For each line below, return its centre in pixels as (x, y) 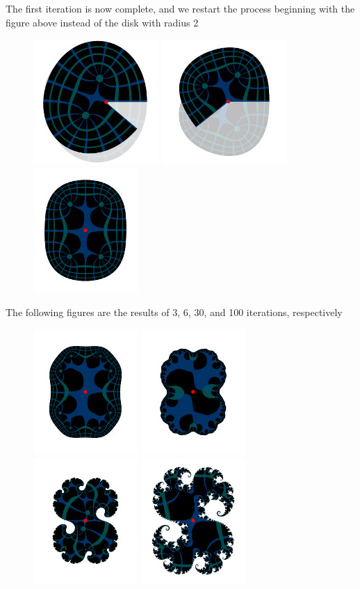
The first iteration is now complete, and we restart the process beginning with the (180, 8)
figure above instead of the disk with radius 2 (102, 22)
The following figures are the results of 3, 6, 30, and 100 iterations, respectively (174, 312)
